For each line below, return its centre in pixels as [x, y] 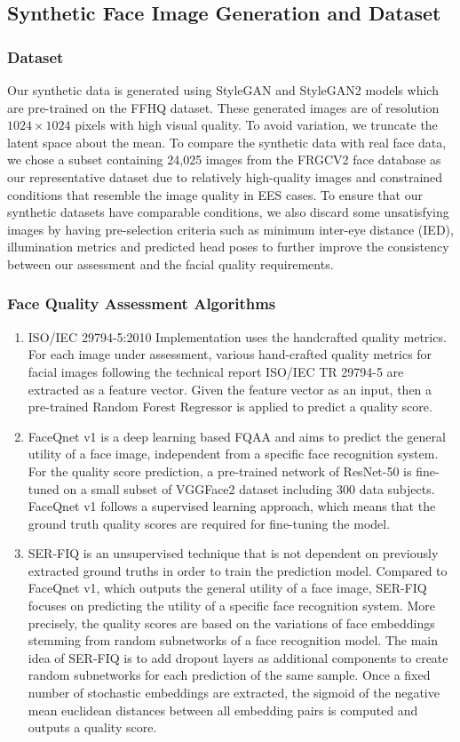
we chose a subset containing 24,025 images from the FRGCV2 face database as [224, 160]
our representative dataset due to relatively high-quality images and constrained [225, 176]
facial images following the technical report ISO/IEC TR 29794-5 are [216, 371]
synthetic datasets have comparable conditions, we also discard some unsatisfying [228, 212]
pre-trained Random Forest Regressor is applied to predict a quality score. [230, 407]
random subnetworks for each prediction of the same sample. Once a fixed [229, 675]
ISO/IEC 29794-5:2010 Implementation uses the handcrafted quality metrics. [237, 336]
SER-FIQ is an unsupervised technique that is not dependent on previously [233, 553]
